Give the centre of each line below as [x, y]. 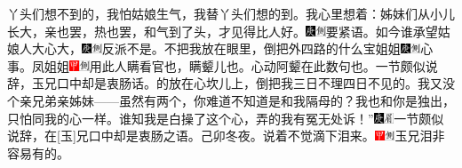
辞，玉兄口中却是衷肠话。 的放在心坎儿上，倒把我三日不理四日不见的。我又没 [231, 83]
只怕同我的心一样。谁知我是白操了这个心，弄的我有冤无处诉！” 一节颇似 [226, 118]
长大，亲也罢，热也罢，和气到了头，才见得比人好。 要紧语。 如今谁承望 [223, 31]
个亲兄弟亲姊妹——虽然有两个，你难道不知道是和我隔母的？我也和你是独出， [231, 100]
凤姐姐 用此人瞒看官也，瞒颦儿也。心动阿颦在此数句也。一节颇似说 [235, 65]
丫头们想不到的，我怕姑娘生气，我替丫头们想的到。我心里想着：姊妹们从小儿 [231, 13]
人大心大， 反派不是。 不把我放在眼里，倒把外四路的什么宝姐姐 [210, 48]
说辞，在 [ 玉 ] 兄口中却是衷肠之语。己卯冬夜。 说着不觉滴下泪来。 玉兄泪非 [226, 136]
